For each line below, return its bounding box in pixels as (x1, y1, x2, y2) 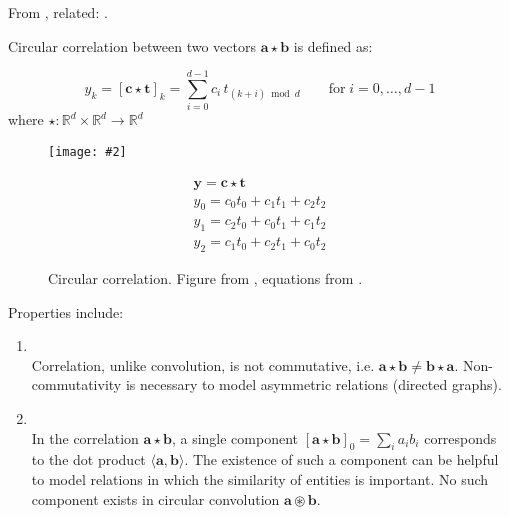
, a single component (171, 427, 299, 448)
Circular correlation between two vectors (8, 35, 256, 56)
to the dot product (31, 449, 146, 470)
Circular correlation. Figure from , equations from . (48, 268, 363, 289)
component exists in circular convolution (31, 488, 280, 509)
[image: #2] (48, 144, 127, 159)
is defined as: (293, 35, 373, 56)
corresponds (424, 427, 497, 448)
